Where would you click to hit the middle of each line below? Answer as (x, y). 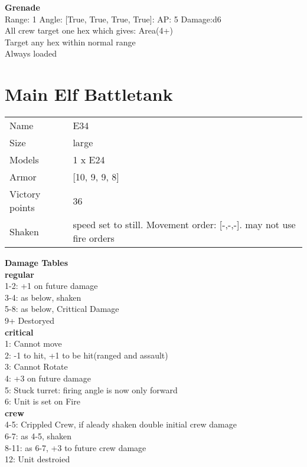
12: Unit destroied (37, 459)
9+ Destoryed (30, 320)
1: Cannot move (33, 343)
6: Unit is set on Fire (43, 401)
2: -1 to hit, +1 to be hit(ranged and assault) (86, 355)
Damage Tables (37, 263)
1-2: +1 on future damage (51, 286)
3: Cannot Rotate (36, 366)
